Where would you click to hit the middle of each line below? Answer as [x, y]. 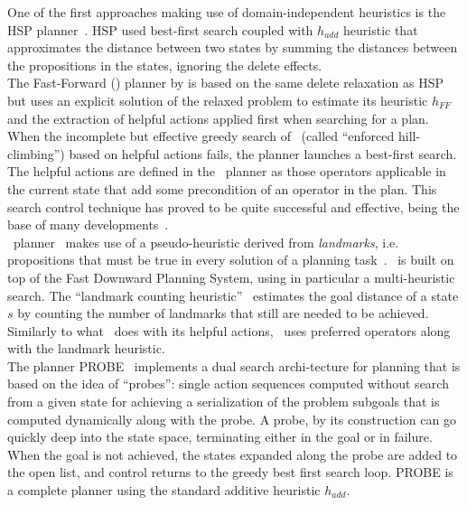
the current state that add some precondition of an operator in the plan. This [222, 188]
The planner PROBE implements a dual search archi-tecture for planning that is [234, 365]
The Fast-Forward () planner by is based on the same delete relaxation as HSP [225, 83]
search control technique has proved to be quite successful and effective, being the [233, 206]
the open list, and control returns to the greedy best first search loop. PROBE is [230, 472]
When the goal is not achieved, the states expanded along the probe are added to [233, 454]
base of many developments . [88, 224]
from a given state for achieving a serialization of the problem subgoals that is [224, 402]
